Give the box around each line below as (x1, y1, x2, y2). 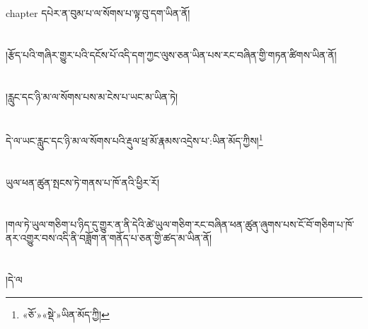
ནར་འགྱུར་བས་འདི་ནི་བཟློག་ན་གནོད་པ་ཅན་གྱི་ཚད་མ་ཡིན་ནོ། (6, 230, 212, 245)
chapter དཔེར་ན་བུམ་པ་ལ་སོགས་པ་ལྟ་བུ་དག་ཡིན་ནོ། (6, 6, 190, 20)
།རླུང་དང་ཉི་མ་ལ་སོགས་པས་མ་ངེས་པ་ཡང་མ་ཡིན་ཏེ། (6, 89, 178, 104)
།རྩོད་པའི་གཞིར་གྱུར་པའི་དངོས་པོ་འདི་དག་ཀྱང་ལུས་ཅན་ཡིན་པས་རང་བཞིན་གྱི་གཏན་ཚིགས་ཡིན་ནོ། (6, 47, 337, 62)
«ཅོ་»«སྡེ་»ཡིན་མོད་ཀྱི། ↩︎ (22, 306, 110, 321)
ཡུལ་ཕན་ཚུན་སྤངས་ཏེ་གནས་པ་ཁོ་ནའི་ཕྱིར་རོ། (6, 174, 160, 189)
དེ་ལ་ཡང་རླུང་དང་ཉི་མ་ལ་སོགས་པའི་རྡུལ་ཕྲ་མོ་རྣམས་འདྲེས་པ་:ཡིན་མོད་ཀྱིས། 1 (6, 131, 263, 147)
